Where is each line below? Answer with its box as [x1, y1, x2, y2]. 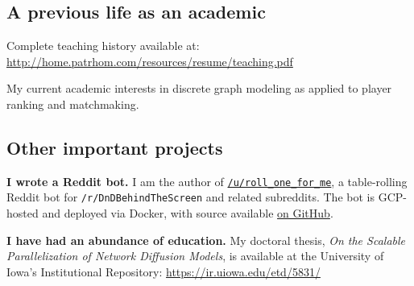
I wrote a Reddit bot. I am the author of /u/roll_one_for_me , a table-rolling [6, 172, 408, 189]
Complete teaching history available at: [6, 37, 200, 54]
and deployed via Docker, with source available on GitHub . [42, 205, 333, 222]
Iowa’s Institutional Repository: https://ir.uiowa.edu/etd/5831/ [6, 263, 321, 280]
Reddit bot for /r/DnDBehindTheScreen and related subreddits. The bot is [6, 189, 375, 205]
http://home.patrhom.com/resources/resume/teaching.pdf [6, 52, 293, 69]
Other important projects [6, 135, 223, 160]
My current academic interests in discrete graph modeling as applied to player [6, 80, 392, 97]
